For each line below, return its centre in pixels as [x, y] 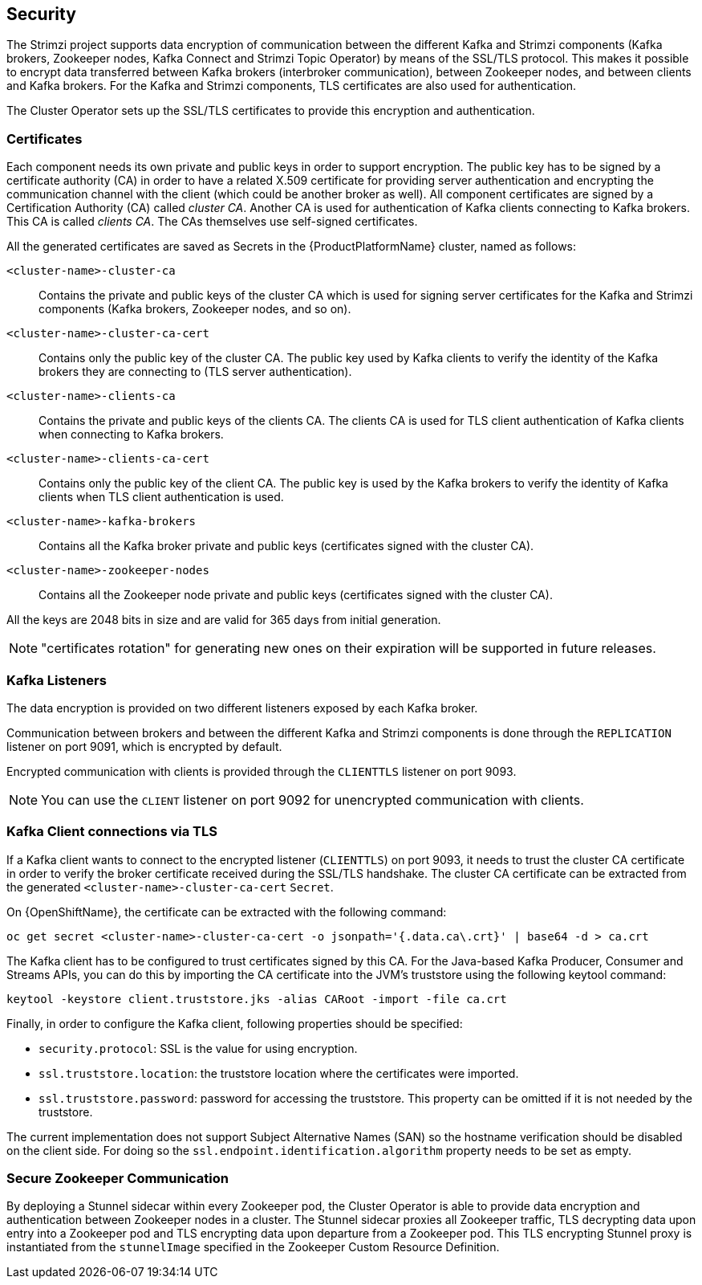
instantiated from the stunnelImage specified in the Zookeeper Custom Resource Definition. [253, 1247]
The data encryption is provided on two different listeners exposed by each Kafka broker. [242, 708]
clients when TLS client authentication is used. [161, 497]
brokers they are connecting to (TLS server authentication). [195, 372]
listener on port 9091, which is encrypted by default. [144, 746]
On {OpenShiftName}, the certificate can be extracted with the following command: [227, 912]
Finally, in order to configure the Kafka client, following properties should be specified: [235, 1023]
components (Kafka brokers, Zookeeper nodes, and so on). [195, 309]
